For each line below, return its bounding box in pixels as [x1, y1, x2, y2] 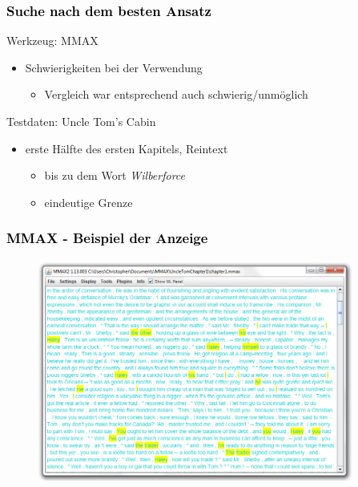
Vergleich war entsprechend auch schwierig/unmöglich [44, 86, 308, 103]
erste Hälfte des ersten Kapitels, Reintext [25, 140, 228, 156]
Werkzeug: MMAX [6, 32, 99, 49]
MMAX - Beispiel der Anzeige [6, 228, 208, 248]
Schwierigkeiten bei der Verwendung [25, 59, 203, 75]
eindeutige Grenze [44, 193, 133, 210]
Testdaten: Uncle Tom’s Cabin [6, 113, 156, 129]
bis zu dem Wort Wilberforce [44, 167, 186, 184]
